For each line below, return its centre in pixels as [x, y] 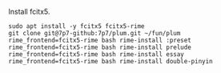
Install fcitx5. [29, 12]
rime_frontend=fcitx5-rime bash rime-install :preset [100, 40]
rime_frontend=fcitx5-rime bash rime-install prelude [100, 47]
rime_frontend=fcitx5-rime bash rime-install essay [96, 55]
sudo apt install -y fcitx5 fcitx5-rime [77, 26]
